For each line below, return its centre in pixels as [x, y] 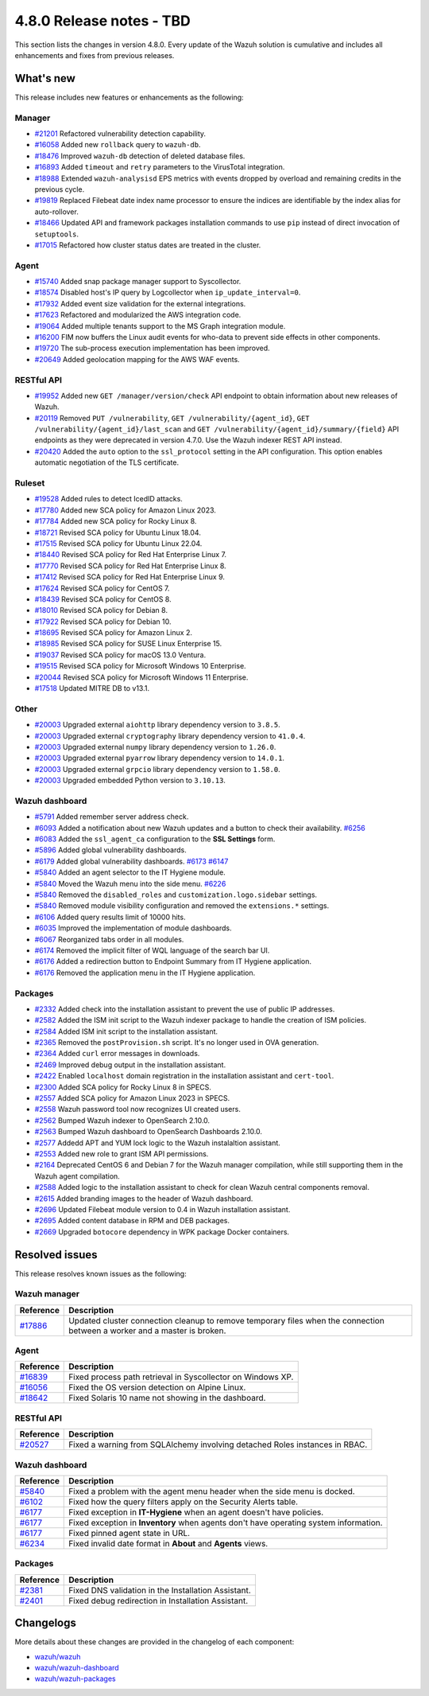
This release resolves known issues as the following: [100, 1273]
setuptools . [57, 234]
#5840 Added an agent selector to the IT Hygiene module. [130, 872]
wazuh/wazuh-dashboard [77, 1668]
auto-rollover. [56, 212]
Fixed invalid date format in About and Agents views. [168, 1543]
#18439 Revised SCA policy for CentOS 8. [103, 599]
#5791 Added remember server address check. [112, 817]
